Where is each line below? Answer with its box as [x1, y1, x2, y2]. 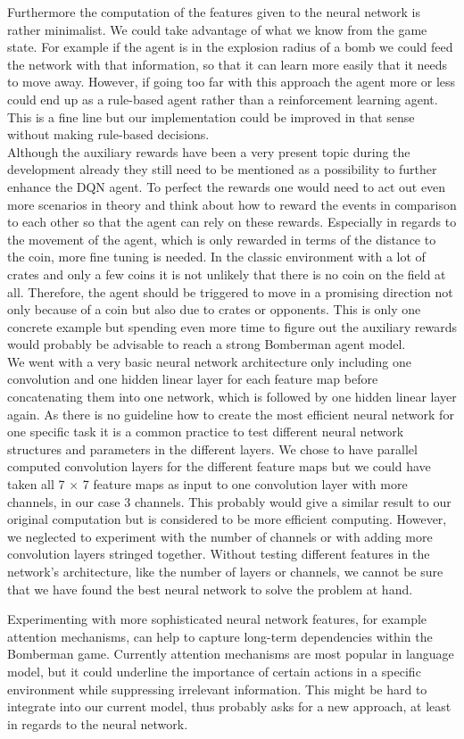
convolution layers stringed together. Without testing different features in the [7, 544, 430, 563]
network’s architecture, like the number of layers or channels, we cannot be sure [7, 562, 443, 580]
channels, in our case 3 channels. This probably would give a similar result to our [7, 492, 452, 511]
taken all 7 [7, 475, 65, 494]
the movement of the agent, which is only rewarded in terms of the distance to [7, 229, 436, 248]
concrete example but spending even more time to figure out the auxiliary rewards [7, 317, 457, 336]
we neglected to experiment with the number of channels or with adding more [7, 527, 433, 545]
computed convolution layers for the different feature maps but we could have [7, 457, 431, 476]
